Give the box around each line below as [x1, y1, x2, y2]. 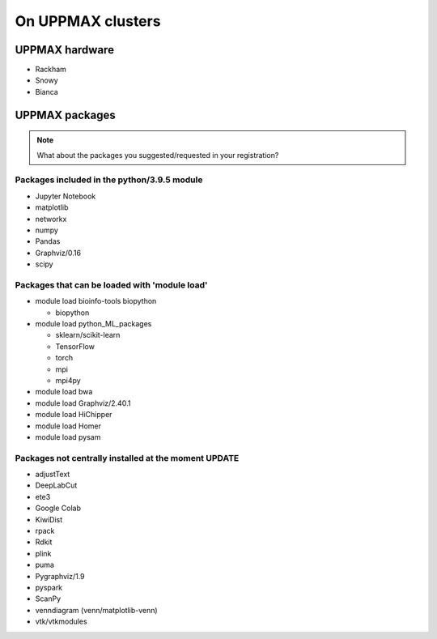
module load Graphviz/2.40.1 [35, 398, 131, 408]
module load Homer [35, 421, 101, 431]
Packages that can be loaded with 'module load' [15, 279, 208, 291]
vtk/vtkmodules [35, 616, 88, 627]
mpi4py [55, 376, 81, 385]
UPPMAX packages [15, 108, 117, 121]
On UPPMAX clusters [15, 12, 161, 30]
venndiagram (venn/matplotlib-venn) [35, 605, 158, 615]
